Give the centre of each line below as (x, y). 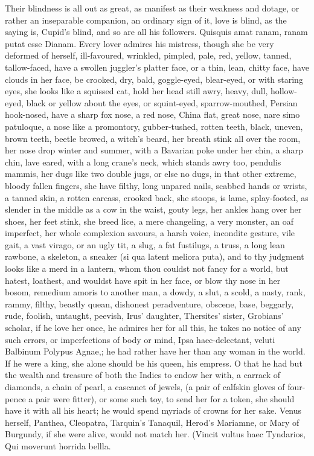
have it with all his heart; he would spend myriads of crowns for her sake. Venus (153, 410)
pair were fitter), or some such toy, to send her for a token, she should (165, 398)
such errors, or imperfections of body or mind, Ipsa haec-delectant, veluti (140, 339)
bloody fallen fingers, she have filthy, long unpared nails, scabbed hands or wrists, (156, 185)
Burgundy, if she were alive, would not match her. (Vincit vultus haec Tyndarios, (155, 434)
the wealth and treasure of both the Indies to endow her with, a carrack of (143, 375)
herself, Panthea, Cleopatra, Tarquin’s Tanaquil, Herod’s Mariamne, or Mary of (152, 422)
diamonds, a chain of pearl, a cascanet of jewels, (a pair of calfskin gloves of (145, 387)
